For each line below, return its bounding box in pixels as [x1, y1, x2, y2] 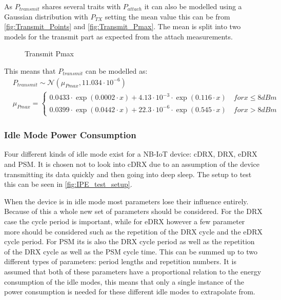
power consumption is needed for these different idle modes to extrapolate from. [4, 286, 255, 297]
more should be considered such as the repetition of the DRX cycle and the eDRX [4, 226, 263, 237]
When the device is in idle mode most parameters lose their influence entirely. [4, 196, 249, 206]
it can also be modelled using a [144, 1, 242, 11]
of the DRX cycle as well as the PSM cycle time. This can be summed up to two [4, 246, 257, 256]
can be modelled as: [85, 65, 148, 76]
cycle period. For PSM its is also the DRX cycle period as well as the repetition [4, 236, 255, 247]
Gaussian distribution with [4, 11, 88, 22]
